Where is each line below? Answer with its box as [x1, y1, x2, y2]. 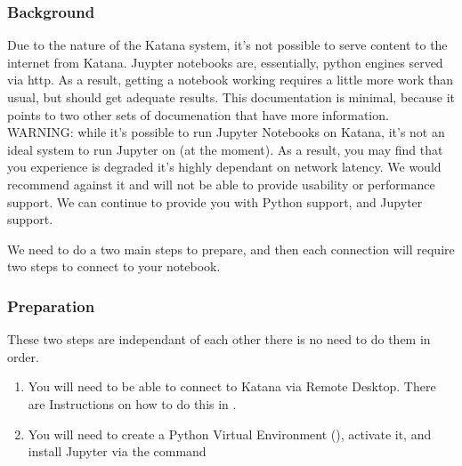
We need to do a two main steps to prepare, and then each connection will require [7, 239, 455, 258]
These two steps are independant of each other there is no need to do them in [7, 330, 431, 349]
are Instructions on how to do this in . [28, 394, 237, 413]
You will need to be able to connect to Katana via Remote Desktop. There [28, 377, 436, 396]
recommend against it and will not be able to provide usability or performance [7, 174, 435, 193]
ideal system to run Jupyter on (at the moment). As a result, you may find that [7, 140, 443, 158]
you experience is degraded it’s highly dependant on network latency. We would [7, 157, 442, 176]
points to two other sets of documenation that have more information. [7, 105, 389, 124]
